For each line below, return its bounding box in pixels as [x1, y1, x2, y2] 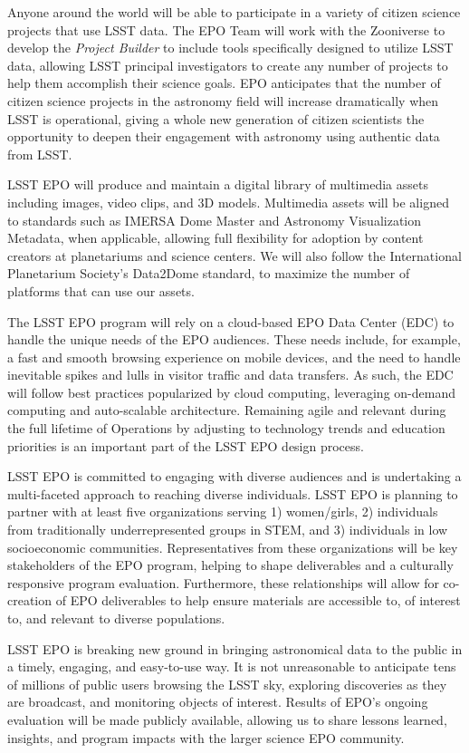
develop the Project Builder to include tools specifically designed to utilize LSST [7, 38, 454, 57]
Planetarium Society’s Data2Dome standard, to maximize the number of [7, 264, 410, 283]
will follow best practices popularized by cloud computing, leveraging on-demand [7, 382, 455, 401]
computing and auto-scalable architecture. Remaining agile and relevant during [7, 401, 446, 420]
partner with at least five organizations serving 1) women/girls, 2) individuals [7, 502, 438, 521]
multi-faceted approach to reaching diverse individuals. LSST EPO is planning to [7, 484, 458, 503]
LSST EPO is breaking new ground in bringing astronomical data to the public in [7, 639, 463, 658]
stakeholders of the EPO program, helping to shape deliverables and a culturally [7, 555, 454, 574]
